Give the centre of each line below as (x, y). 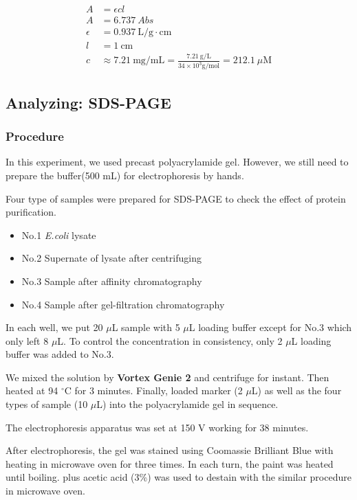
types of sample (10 (47, 404)
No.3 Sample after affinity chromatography (112, 281)
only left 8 (27, 340)
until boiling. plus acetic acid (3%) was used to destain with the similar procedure (178, 477)
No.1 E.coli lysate (59, 235)
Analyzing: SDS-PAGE (88, 102)
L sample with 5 (146, 327)
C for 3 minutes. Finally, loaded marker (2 (153, 390)
